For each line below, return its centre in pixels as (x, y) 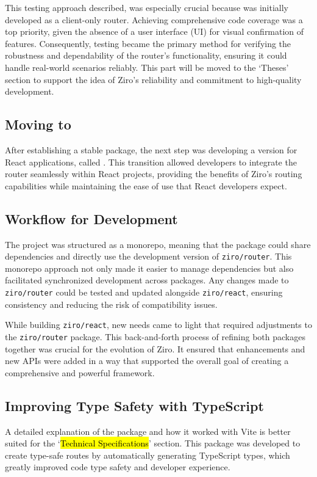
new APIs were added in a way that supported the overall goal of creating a (147, 361)
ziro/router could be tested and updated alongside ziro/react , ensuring (144, 292)
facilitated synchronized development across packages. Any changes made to (147, 280)
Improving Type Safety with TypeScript (134, 405)
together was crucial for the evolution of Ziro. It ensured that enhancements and (155, 348)
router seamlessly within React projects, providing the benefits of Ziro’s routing (154, 174)
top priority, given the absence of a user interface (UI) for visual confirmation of (155, 31)
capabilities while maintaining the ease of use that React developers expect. (146, 185)
